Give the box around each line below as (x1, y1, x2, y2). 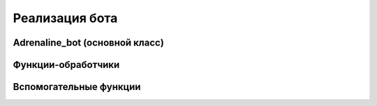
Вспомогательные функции (13, 81, 141, 93)
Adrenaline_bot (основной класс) (13, 37, 164, 48)
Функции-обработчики (13, 59, 120, 71)
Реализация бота (13, 10, 118, 26)
